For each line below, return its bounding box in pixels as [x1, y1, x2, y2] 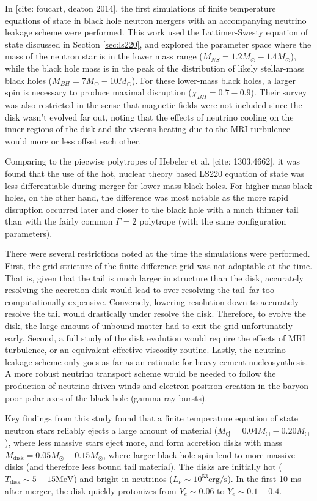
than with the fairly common [5, 215, 113, 228]
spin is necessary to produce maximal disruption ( [5, 86, 192, 98]
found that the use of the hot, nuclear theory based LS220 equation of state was [5, 166, 305, 179]
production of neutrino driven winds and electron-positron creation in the [5, 379, 280, 392]
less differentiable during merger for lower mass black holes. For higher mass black [5, 179, 313, 191]
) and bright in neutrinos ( [73, 472, 173, 485]
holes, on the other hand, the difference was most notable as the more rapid [5, 191, 288, 204]
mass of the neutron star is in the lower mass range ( [5, 50, 203, 62]
